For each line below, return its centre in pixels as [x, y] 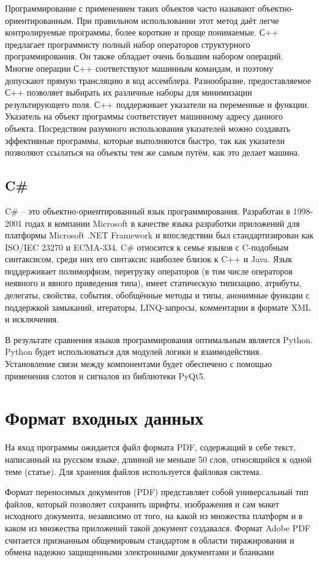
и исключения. [32, 319]
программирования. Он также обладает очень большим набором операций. [144, 56]
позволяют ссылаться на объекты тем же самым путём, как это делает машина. [152, 152]
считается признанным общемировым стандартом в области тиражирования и [150, 540]
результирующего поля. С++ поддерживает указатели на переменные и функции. [157, 104]
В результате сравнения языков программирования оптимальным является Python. [159, 339]
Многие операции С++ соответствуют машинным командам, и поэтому [139, 68]
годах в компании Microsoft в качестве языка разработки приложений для [162, 223]
